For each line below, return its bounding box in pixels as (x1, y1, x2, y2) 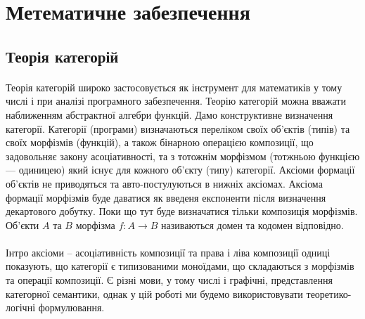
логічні (6, 300, 36, 315)
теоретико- (306, 286, 352, 301)
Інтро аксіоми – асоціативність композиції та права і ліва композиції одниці (6, 245, 331, 259)
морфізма (75, 217, 115, 232)
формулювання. (38, 300, 105, 315)
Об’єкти (6, 217, 39, 232)
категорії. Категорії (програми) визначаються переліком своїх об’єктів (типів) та (6, 121, 350, 136)
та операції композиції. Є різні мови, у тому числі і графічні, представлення (6, 273, 333, 287)
